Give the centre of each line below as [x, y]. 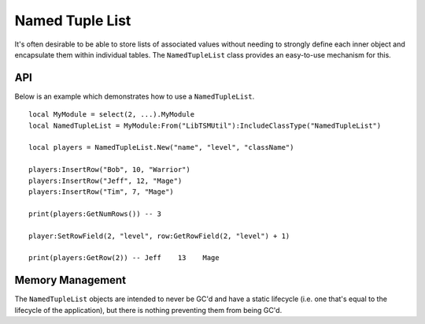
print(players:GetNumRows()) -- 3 [95, 214]
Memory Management [70, 280]
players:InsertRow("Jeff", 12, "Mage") [105, 181]
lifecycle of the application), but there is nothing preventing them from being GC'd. [148, 310]
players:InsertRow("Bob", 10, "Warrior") [109, 170]
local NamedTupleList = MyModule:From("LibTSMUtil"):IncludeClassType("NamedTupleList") [205, 125]
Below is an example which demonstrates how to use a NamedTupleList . [135, 96]
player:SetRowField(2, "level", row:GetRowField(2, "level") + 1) [159, 236]
